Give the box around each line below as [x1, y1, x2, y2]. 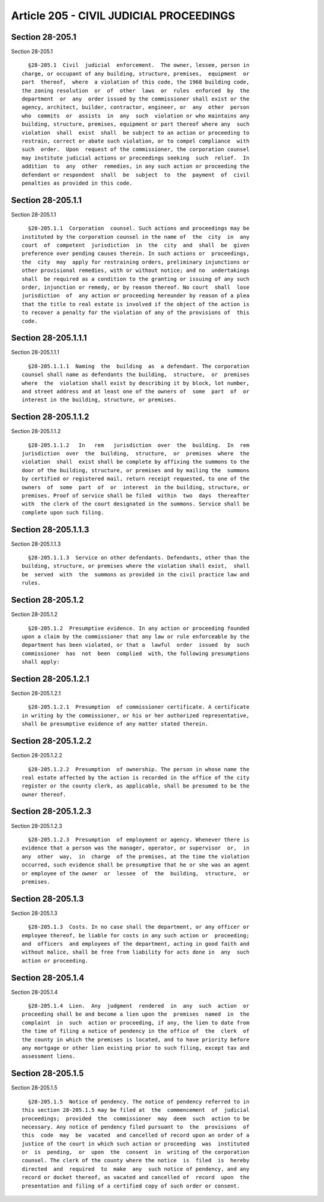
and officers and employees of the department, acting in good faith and [22, 940, 250, 947]
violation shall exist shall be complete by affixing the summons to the [22, 458, 250, 466]
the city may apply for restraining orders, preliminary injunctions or [22, 259, 250, 265]
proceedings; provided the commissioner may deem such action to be [22, 1115, 250, 1122]
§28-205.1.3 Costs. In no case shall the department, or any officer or [28, 923, 250, 931]
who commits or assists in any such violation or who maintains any [22, 112, 250, 119]
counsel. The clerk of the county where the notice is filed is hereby [22, 1157, 250, 1164]
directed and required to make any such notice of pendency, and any [22, 1165, 250, 1173]
